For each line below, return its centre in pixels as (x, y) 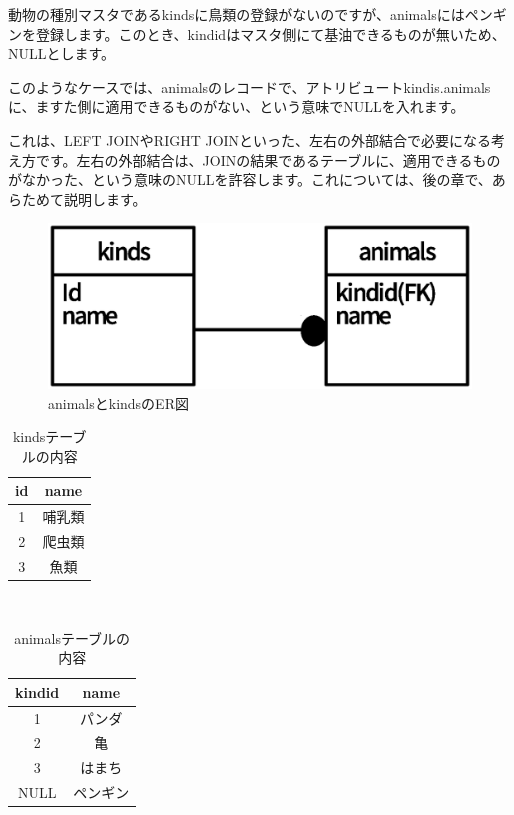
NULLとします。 (62, 53)
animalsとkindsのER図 (118, 402)
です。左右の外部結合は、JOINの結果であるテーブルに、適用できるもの (268, 159)
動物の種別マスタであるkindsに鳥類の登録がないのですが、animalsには (236, 14)
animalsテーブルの (72, 637)
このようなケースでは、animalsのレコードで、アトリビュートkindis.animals (249, 86)
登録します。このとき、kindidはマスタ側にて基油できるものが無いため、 (270, 33)
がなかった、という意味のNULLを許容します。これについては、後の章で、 (250, 179)
